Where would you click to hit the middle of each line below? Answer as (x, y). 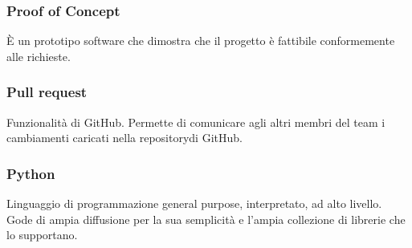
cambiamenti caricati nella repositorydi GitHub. (124, 138)
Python (31, 173)
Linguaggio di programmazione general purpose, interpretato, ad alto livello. (194, 203)
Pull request (47, 92)
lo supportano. (42, 235)
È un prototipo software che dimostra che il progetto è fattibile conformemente (201, 41)
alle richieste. (39, 56)
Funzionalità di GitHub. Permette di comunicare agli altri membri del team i (196, 122)
